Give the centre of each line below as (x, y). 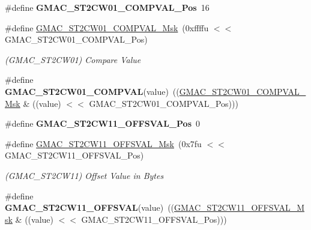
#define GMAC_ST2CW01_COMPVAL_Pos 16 (107, 7)
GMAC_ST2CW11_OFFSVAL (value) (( (90, 207)
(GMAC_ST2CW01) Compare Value (73, 59)
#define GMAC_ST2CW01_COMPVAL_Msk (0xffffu (107, 27)
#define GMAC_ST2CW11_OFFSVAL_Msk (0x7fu (103, 143)
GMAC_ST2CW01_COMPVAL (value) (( (92, 91)
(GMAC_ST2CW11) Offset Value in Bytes (84, 175)
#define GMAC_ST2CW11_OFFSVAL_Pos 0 (102, 123)
